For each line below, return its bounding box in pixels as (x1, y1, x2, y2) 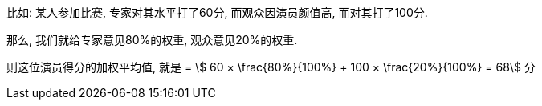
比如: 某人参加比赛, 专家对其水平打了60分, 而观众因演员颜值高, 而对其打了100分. (6, 6, 428, 19)
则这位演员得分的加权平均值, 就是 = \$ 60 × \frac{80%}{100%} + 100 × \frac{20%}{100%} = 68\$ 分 (6, 60, 536, 74)
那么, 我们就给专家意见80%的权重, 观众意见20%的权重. (6, 33, 298, 47)
